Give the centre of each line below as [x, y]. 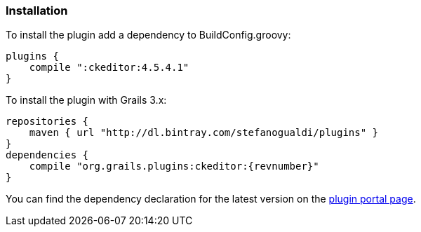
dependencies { [47, 155]
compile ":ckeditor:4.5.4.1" [109, 68]
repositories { [47, 122]
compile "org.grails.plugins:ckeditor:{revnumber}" [174, 166]
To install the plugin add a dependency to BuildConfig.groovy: [148, 35]
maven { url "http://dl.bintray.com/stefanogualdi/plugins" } [204, 133]
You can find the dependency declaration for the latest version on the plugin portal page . [211, 199]
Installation [37, 11]
